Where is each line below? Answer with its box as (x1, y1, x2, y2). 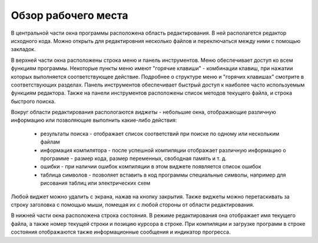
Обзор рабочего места (11, 9, 129, 22)
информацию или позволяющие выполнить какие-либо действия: (11, 116, 177, 124)
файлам (40, 138, 60, 145)
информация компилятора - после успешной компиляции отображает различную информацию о (40, 147, 286, 154)
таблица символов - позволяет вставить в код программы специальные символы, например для (40, 171, 286, 178)
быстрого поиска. (11, 98, 56, 105)
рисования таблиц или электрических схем (40, 179, 151, 187)
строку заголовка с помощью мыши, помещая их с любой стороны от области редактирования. (11, 201, 254, 208)
